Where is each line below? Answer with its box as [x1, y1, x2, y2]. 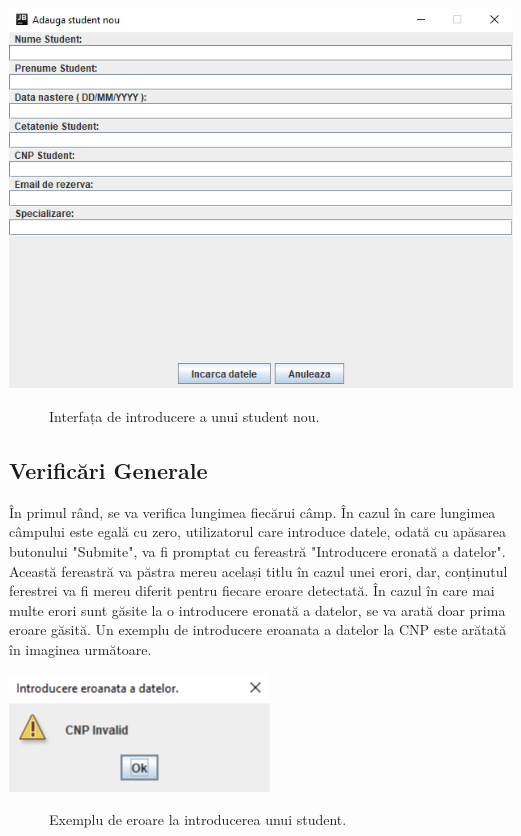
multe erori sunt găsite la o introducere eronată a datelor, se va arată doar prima [9, 599, 506, 620]
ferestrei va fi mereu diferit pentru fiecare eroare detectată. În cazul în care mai [9, 580, 495, 601]
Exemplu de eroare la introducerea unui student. [49, 809, 347, 830]
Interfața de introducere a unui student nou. [49, 406, 320, 427]
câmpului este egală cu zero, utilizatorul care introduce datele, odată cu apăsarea [9, 521, 506, 542]
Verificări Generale [9, 455, 208, 485]
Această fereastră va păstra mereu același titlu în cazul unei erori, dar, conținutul [9, 560, 508, 581]
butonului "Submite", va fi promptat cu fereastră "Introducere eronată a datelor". [9, 541, 506, 561]
